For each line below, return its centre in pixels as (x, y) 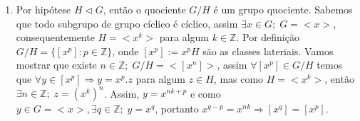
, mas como (238, 78)
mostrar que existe (56, 65)
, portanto (177, 109)
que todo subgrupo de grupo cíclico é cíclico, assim (127, 23)
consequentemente (55, 37)
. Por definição (268, 37)
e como (205, 93)
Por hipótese (43, 9)
